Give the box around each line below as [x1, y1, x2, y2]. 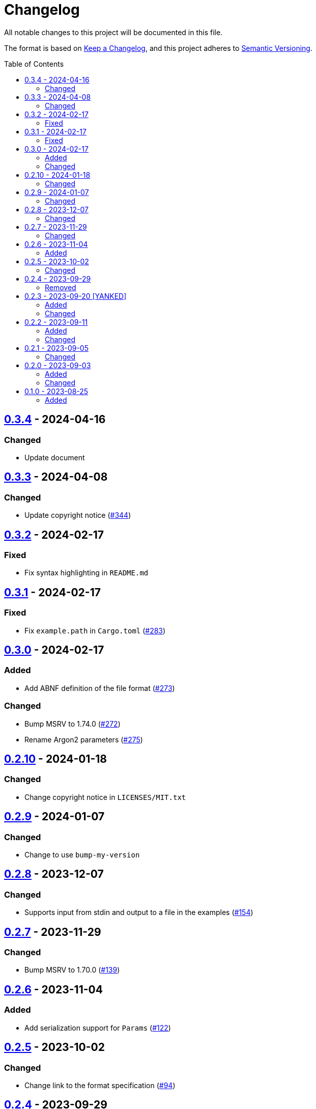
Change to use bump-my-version [24, 850, 140, 860]
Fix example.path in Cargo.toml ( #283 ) [24, 626, 166, 635]
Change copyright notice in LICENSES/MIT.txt [24, 792, 186, 801]
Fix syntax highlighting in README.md [24, 568, 149, 577]
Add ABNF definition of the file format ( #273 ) [24, 683, 175, 692]
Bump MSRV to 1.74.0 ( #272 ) [24, 719, 121, 728]
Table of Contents [4, 59, 64, 68]
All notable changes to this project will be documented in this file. [4, 27, 223, 37]
